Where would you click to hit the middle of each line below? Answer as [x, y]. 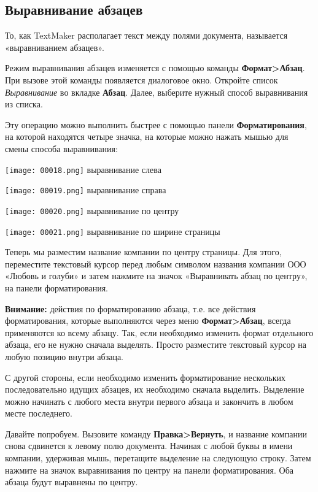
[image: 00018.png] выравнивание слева [83, 169]
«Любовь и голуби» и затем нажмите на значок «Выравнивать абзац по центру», [156, 276]
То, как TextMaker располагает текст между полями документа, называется [146, 35]
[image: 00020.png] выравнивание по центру [92, 210]
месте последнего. [39, 413]
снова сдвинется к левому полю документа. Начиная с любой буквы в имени [149, 446]
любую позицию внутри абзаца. [64, 356]
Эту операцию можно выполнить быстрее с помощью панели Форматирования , [156, 124]
